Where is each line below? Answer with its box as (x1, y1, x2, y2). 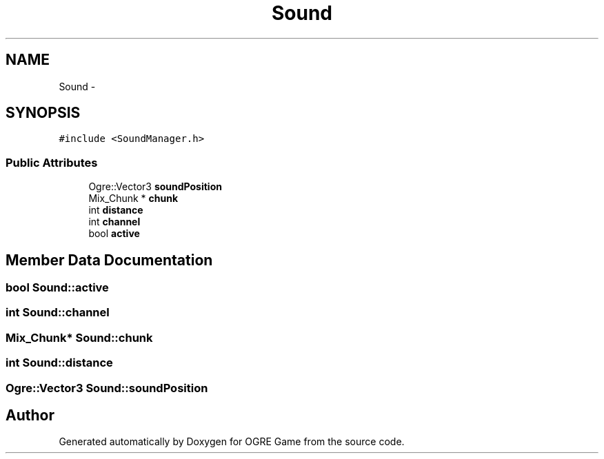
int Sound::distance (6, 356, 113, 370)
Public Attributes (6, 155, 98, 170)
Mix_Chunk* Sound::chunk (6, 330, 153, 345)
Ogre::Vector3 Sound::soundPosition (6, 380, 208, 395)
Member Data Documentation (6, 251, 213, 269)
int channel (88, 216, 141, 228)
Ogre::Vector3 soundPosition (88, 181, 222, 193)
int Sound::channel (6, 305, 110, 320)
